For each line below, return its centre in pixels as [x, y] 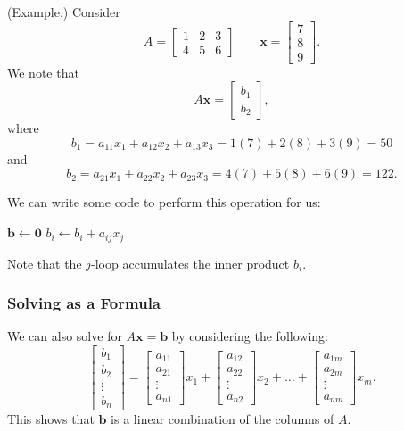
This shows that [51, 419]
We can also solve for [65, 336]
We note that [43, 72]
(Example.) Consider [64, 12]
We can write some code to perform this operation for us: [164, 202]
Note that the [45, 263]
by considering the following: [250, 336]
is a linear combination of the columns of [223, 419]
